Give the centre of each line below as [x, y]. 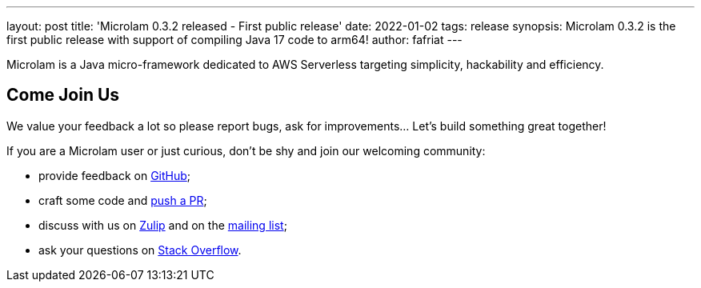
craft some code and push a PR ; [123, 200]
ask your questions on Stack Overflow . [140, 250]
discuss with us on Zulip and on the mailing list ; [163, 225]
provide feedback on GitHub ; [115, 175]
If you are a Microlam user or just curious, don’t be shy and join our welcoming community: [246, 150]
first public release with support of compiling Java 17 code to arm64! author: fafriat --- [234, 40]
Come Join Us [63, 95]
